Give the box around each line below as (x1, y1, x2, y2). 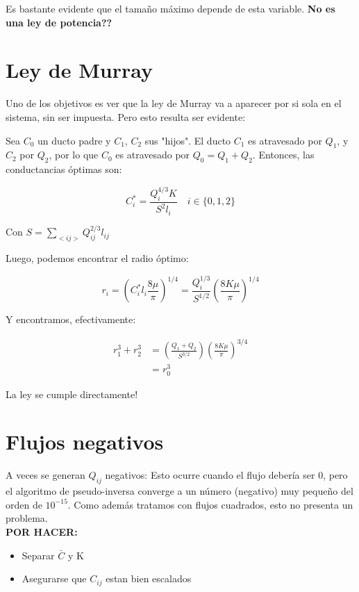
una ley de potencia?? (6, 15, 112, 29)
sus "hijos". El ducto (144, 133, 231, 147)
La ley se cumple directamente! (6, 386, 138, 401)
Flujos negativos (6, 427, 164, 456)
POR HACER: (6, 524, 78, 538)
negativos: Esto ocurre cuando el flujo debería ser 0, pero (105, 468, 348, 482)
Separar (22, 548, 55, 562)
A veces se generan (6, 468, 85, 482)
